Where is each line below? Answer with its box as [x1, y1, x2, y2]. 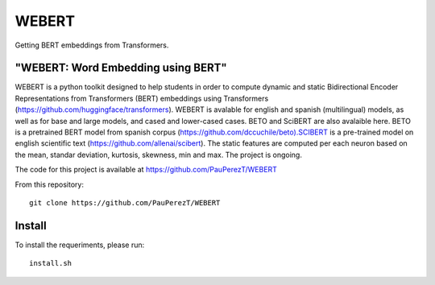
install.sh [29, 258, 72, 268]
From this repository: [14, 180, 85, 189]
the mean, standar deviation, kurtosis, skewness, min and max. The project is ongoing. [14, 150, 302, 159]
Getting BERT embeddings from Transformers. [14, 40, 169, 50]
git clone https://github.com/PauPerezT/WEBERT [29, 198, 221, 207]
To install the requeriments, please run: [14, 240, 145, 250]
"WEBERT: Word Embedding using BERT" [14, 61, 227, 75]
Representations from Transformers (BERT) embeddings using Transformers [14, 93, 269, 103]
